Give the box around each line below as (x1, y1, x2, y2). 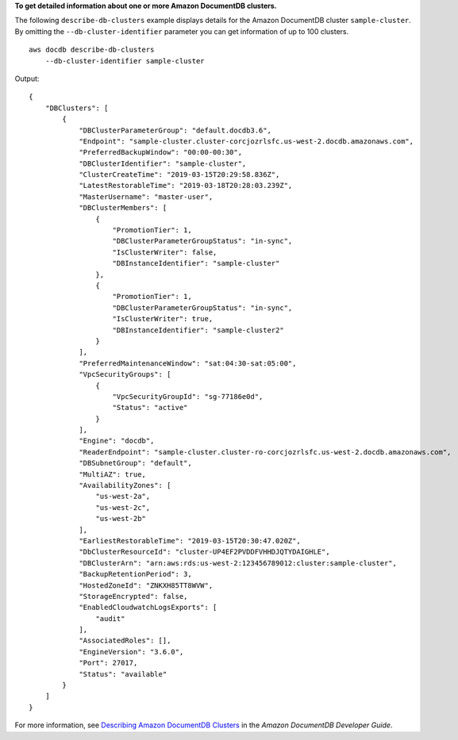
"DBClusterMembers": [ (79, 203, 167, 213)
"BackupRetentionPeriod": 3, (79, 569, 192, 579)
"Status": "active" (112, 403, 188, 412)
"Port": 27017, (79, 658, 138, 668)
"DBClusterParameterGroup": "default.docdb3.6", (79, 125, 271, 135)
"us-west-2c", (95, 503, 151, 512)
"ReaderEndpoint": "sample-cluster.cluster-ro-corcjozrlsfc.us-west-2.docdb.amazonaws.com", (79, 447, 452, 456)
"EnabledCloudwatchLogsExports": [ (79, 603, 217, 612)
